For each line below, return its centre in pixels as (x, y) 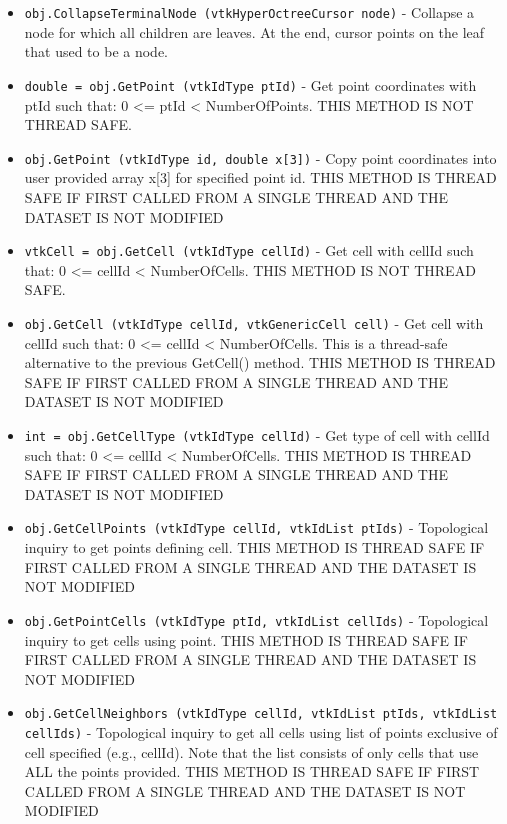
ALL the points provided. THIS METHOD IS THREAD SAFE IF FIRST (252, 771)
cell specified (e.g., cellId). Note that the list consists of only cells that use (251, 751)
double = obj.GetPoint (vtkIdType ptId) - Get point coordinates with (250, 84)
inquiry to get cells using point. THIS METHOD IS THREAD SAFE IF (246, 639)
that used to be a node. (96, 51)
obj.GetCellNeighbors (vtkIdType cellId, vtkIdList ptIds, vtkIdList (261, 714)
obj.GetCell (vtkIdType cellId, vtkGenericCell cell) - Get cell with (254, 322)
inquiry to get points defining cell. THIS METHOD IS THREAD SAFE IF (254, 547)
